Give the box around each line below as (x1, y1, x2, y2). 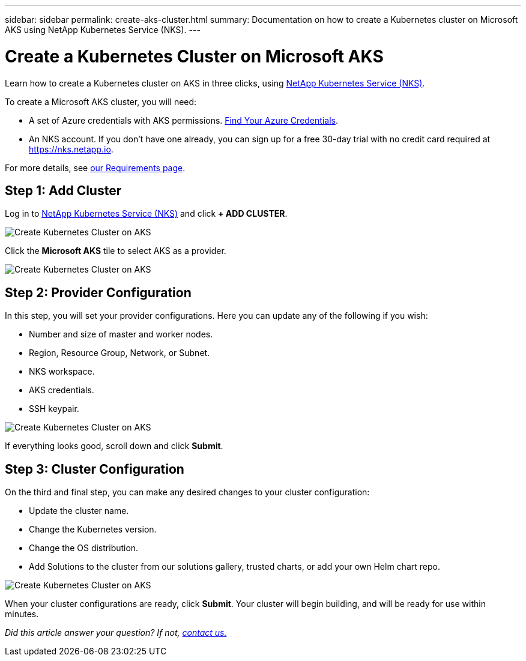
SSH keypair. (29, 403, 79, 414)
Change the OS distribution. (29, 543, 139, 554)
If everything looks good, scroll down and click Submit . (5, 441, 223, 451)
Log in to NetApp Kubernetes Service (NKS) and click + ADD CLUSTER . (5, 208, 288, 219)
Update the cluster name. (29, 506, 129, 516)
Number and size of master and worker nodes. (29, 329, 213, 340)
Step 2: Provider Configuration (5, 285, 192, 300)
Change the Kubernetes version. (29, 524, 157, 535)
